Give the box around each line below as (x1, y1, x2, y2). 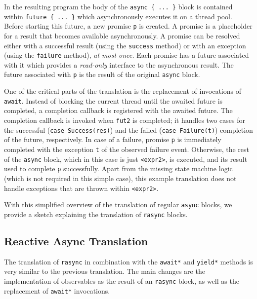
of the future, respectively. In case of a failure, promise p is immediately (4, 134, 221, 145)
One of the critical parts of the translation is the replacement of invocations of (4, 86, 241, 96)
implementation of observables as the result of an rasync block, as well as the (4, 275, 239, 286)
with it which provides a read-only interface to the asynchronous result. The (4, 59, 234, 70)
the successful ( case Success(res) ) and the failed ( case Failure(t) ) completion (4, 124, 253, 135)
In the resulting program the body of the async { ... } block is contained (4, 1, 233, 11)
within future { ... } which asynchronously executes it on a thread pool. (4, 11, 232, 21)
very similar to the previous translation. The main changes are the (4, 266, 205, 276)
